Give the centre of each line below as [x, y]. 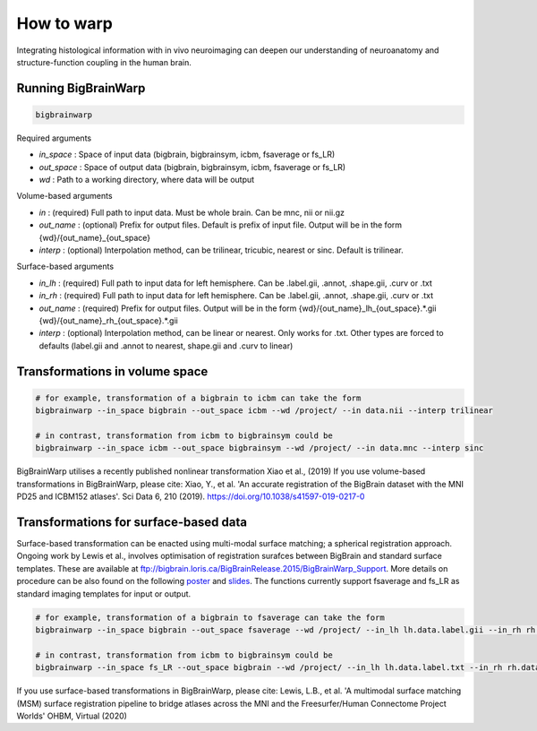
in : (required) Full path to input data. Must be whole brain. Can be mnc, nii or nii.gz [192, 212]
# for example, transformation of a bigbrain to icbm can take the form [198, 398]
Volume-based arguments [64, 196]
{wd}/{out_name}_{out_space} [95, 237]
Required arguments [54, 138]
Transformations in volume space [112, 371]
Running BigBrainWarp [81, 88]
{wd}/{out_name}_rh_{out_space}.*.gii [108, 321]
